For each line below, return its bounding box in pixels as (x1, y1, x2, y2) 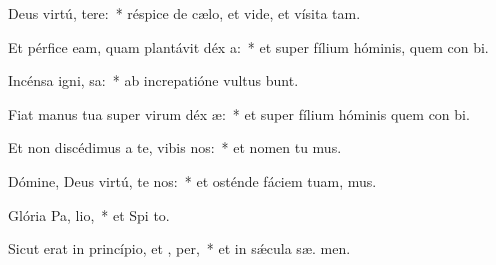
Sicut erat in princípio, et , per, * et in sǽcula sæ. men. (8, 238, 351, 259)
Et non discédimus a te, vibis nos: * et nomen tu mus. (8, 137, 342, 158)
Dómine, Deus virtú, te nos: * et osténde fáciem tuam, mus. (8, 170, 377, 191)
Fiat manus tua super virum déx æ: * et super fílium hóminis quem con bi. (8, 103, 470, 124)
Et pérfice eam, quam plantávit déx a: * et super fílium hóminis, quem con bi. (8, 36, 489, 57)
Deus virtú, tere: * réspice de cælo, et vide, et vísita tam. (8, 3, 361, 23)
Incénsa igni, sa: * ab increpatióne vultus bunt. (8, 70, 299, 91)
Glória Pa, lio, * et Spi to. (8, 204, 170, 225)
